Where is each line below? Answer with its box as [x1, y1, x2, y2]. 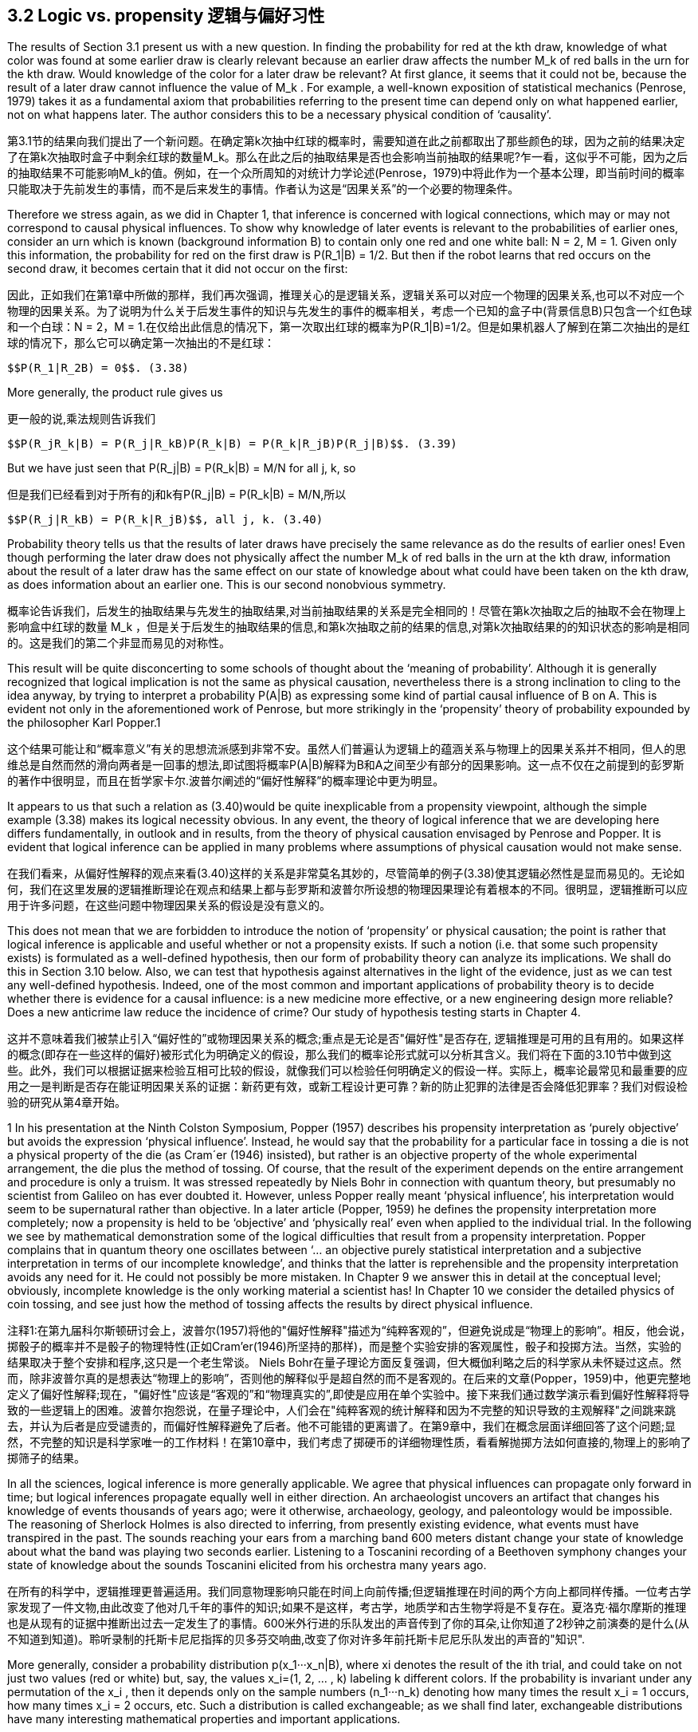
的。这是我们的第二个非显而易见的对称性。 [7, 636, 230, 650]
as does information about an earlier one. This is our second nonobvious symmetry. [7, 578, 446, 592]
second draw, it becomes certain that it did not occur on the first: [7, 262, 348, 276]
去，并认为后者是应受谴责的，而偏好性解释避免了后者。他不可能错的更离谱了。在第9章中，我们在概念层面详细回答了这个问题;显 [7, 1419, 676, 1434]
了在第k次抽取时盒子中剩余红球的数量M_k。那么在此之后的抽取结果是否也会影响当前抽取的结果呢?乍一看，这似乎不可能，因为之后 [7, 150, 688, 164]
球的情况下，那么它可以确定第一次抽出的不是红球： [7, 336, 275, 350]
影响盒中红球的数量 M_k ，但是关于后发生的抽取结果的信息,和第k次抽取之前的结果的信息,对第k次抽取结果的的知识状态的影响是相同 [7, 620, 690, 634]
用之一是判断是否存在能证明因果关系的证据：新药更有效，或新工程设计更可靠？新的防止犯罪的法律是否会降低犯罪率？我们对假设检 [7, 1079, 688, 1094]
